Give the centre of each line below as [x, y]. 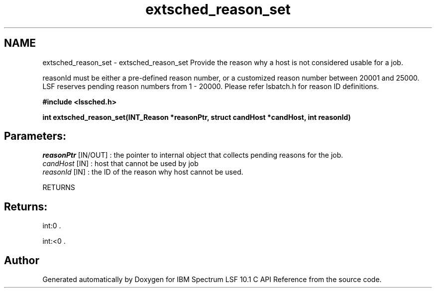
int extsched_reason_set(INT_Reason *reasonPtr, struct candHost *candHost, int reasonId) [197, 117]
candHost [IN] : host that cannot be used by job [120, 164]
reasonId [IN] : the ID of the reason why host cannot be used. [143, 172]
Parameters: [35, 136]
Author [22, 260]
